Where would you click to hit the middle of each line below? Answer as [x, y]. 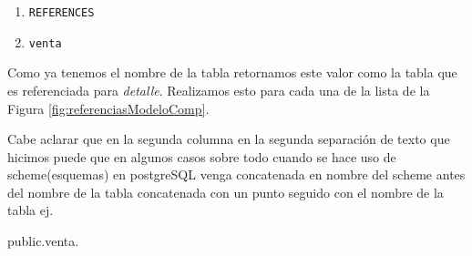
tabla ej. [31, 210]
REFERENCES [62, 13]
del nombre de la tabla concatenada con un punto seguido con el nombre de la [226, 192]
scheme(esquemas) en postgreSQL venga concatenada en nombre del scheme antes [236, 174]
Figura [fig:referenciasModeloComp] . [108, 108]
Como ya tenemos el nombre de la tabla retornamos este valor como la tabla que [232, 72]
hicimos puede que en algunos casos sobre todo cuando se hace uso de [202, 156]
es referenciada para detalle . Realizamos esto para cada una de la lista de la [219, 90]
